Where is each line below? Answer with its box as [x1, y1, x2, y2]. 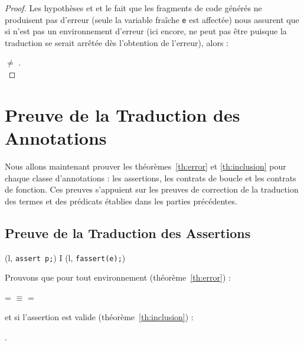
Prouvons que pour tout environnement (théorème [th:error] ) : [5, 271, 231, 284]
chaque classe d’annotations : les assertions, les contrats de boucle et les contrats [5, 171, 296, 184]
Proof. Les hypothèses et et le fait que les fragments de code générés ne [5, 2, 262, 14]
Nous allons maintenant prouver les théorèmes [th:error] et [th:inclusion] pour [5, 160, 286, 172]
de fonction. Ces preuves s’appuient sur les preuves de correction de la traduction [5, 183, 299, 196]
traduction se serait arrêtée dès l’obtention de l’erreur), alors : [5, 36, 229, 48]
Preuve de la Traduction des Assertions [5, 223, 251, 242]
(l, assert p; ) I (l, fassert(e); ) [5, 251, 126, 263]
